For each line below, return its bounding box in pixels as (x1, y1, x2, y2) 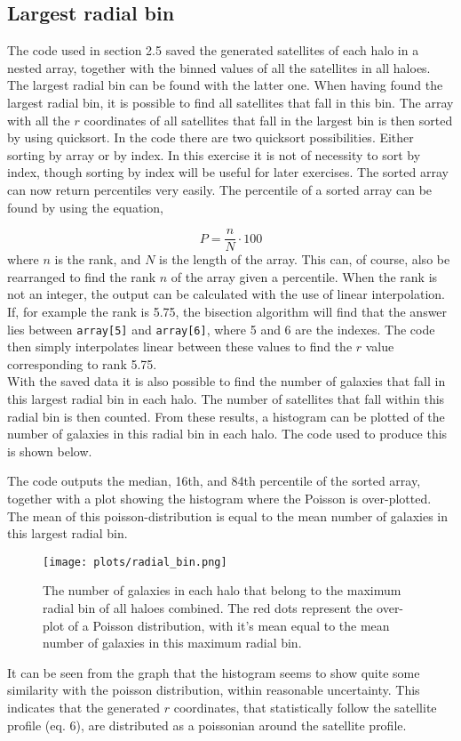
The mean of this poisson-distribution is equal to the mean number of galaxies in (7, 506, 448, 525)
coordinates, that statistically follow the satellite (173, 697, 437, 716)
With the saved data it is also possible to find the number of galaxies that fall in (7, 372, 446, 391)
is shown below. (7, 441, 92, 460)
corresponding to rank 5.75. (7, 354, 157, 373)
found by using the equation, (7, 197, 163, 216)
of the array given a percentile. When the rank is (171, 267, 438, 286)
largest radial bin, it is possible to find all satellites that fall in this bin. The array (7, 93, 454, 111)
